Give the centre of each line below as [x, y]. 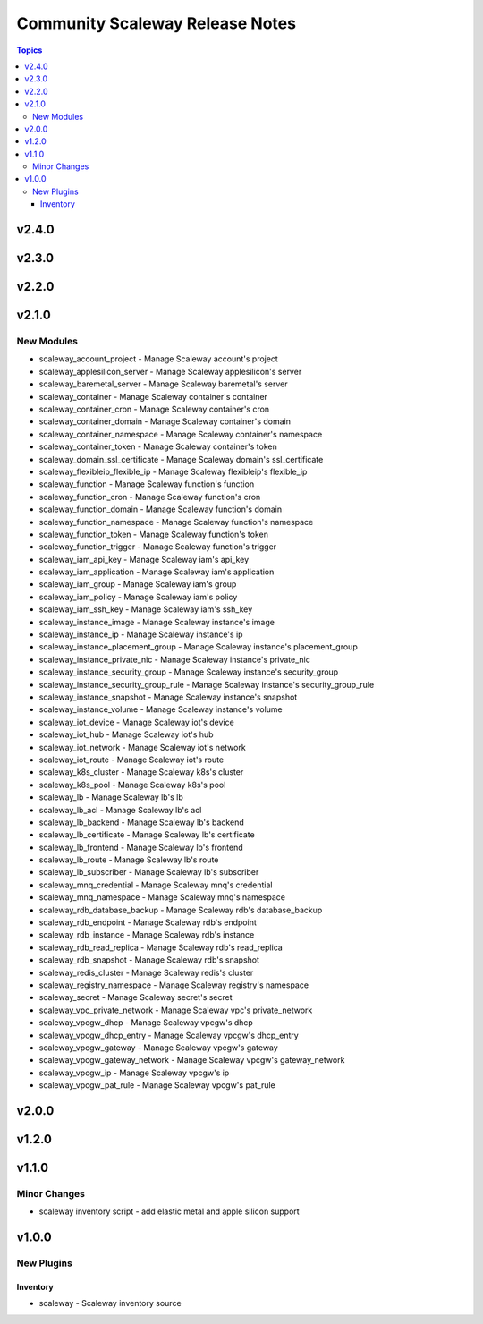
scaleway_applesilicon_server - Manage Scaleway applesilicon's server [170, 371]
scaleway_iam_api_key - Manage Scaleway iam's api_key [144, 559]
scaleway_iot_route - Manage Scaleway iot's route [131, 760]
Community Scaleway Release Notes [157, 23]
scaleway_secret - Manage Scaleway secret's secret [136, 997]
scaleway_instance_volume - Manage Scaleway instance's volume [161, 709]
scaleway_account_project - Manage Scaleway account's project [159, 359]
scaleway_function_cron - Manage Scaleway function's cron [150, 496]
